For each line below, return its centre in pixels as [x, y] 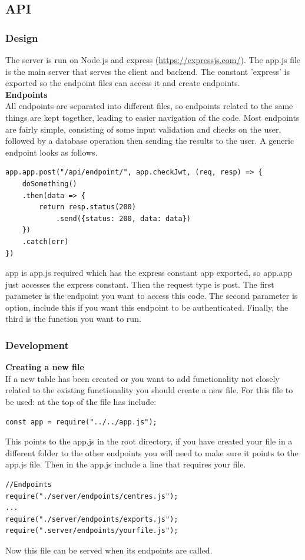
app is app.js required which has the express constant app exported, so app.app [149, 273]
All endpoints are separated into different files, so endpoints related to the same [149, 106]
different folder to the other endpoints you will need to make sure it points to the [152, 452]
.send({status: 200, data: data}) [123, 218]
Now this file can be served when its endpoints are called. [109, 550]
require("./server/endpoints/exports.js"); [92, 519]
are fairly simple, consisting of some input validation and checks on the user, [143, 129]
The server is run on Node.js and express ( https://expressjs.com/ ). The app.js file [153, 60]
